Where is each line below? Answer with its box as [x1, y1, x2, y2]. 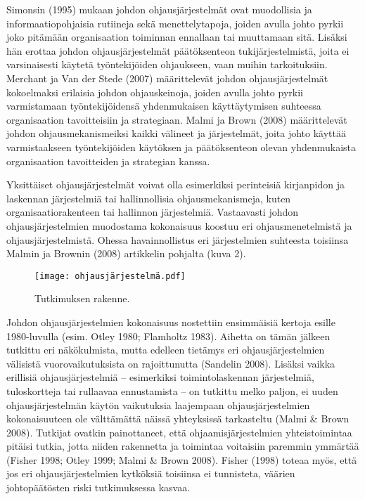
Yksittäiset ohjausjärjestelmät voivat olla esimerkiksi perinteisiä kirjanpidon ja [6, 177, 345, 192]
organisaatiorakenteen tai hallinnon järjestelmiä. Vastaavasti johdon [6, 205, 299, 219]
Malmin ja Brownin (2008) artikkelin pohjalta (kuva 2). [6, 246, 246, 261]
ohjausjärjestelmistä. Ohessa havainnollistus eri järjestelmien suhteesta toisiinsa [6, 232, 349, 247]
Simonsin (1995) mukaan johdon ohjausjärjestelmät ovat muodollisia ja [6, 2, 312, 16]
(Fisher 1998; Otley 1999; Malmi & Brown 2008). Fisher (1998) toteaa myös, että [6, 452, 357, 467]
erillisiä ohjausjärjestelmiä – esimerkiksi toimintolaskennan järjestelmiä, [6, 370, 314, 384]
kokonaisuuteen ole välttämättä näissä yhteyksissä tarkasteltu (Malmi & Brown [6, 411, 350, 426]
